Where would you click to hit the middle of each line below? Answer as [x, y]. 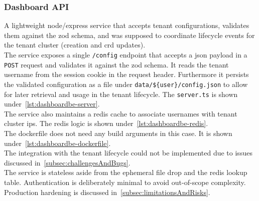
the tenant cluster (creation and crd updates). [75, 45]
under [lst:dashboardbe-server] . [52, 104]
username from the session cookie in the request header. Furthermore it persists [126, 74]
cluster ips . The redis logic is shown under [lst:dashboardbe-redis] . [106, 123]
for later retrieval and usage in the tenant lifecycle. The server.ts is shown [121, 94]
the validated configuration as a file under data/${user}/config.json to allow [126, 84]
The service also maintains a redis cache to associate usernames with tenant [121, 113]
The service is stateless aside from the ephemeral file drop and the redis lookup [126, 172]
